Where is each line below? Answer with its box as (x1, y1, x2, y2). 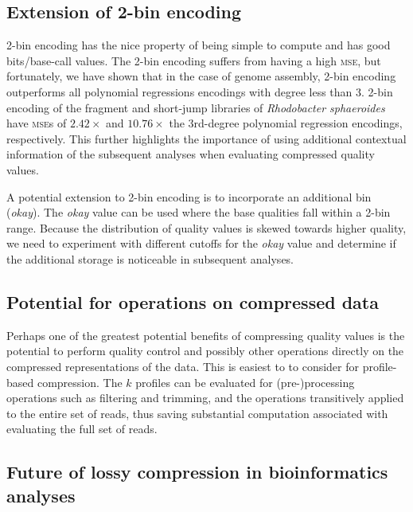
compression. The (37, 373, 123, 390)
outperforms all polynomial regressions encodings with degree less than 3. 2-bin (6, 83, 393, 100)
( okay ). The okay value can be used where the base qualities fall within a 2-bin (6, 204, 391, 221)
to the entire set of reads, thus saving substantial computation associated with (6, 405, 388, 421)
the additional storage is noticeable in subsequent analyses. (6, 250, 294, 267)
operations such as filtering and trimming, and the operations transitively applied (6, 389, 404, 406)
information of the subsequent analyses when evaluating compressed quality (6, 146, 375, 162)
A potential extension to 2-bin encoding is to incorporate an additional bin (6, 188, 372, 205)
